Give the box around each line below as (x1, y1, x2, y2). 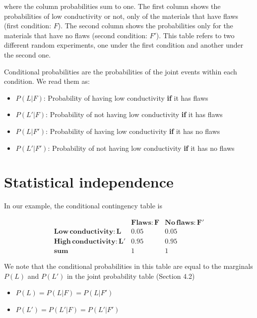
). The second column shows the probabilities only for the (58, 20, 233, 31)
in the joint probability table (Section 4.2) (66, 270, 195, 281)
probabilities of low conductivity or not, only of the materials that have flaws (4, 10, 239, 21)
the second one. (4, 49, 51, 60)
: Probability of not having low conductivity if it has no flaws (48, 142, 235, 153)
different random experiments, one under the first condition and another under (4, 40, 244, 50)
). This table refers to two (156, 30, 235, 40)
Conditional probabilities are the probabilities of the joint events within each (4, 66, 237, 76)
